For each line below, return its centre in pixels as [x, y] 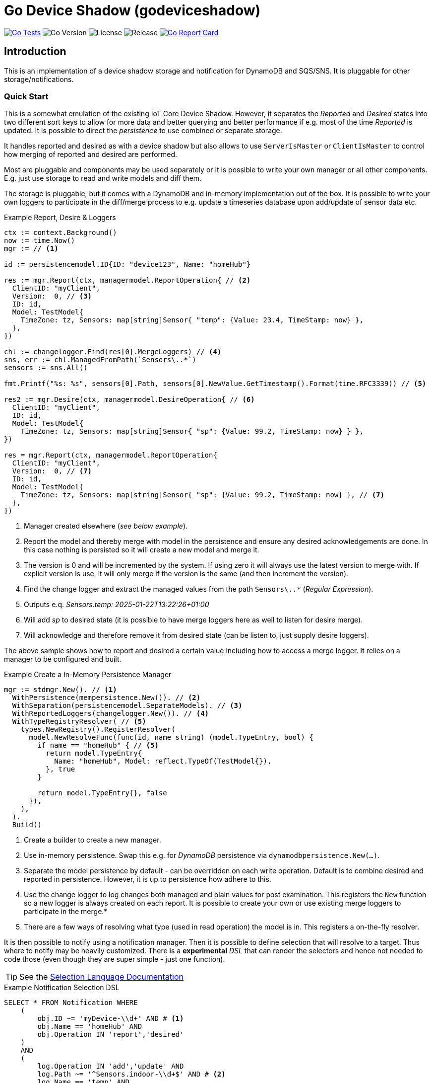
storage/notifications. [39, 79]
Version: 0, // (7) [52, 471]
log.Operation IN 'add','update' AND [111, 1066]
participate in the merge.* [66, 912]
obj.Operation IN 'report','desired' [111, 1035]
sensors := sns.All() [46, 368]
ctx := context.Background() [61, 233]
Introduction [35, 52]
